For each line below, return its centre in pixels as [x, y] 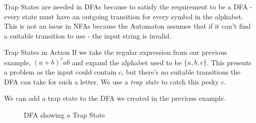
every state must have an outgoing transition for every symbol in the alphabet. [124, 16]
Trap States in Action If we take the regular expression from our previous [116, 52]
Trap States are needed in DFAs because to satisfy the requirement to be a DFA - [128, 6]
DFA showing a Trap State [65, 114]
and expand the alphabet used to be [127, 62]
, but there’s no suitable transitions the [181, 72]
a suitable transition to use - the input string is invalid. [88, 35]
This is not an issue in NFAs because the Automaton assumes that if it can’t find [128, 26]
